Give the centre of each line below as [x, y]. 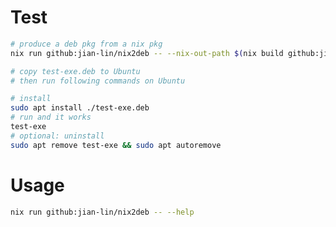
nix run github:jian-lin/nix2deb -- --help [102, 212]
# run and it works [51, 117]
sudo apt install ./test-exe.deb [80, 108]
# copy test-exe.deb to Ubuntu [75, 71]
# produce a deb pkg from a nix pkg [86, 44]
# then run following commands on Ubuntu [98, 81]
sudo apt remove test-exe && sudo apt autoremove [116, 145]
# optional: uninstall [57, 136]
